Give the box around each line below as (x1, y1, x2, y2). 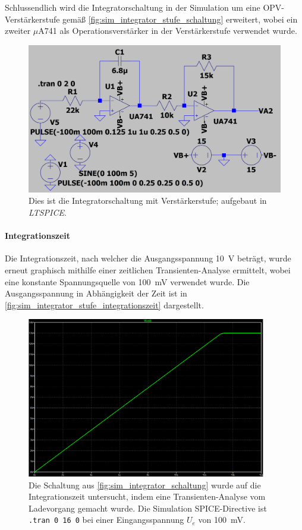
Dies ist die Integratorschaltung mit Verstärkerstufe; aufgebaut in (29, 194, 267, 207)
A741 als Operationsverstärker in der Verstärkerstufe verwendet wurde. (38, 24, 297, 37)
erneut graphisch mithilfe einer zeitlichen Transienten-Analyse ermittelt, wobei (5, 263, 291, 276)
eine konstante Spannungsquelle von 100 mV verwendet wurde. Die (5, 275, 250, 288)
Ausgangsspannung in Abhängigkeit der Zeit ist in (5, 287, 187, 299)
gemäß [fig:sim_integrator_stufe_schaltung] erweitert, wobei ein (62, 12, 298, 25)
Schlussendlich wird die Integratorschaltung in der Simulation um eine (5, 1, 260, 13)
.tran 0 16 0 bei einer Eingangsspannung (29, 513, 184, 526)
